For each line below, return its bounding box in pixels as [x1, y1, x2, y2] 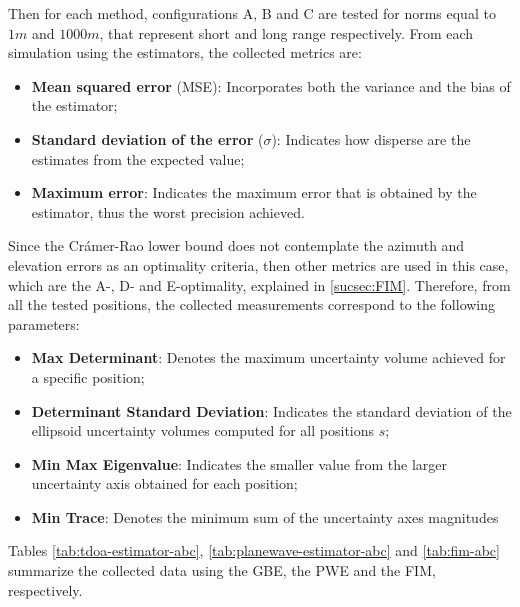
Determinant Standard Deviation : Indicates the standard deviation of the [31, 400, 512, 421]
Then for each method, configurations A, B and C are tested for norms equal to [8, 3, 496, 23]
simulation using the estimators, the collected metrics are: [8, 42, 362, 63]
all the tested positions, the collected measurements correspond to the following [8, 294, 496, 315]
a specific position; [31, 366, 145, 387]
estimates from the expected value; [31, 148, 245, 169]
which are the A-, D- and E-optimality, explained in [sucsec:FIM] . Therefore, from [8, 274, 511, 295]
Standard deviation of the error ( [31, 128, 264, 149]
